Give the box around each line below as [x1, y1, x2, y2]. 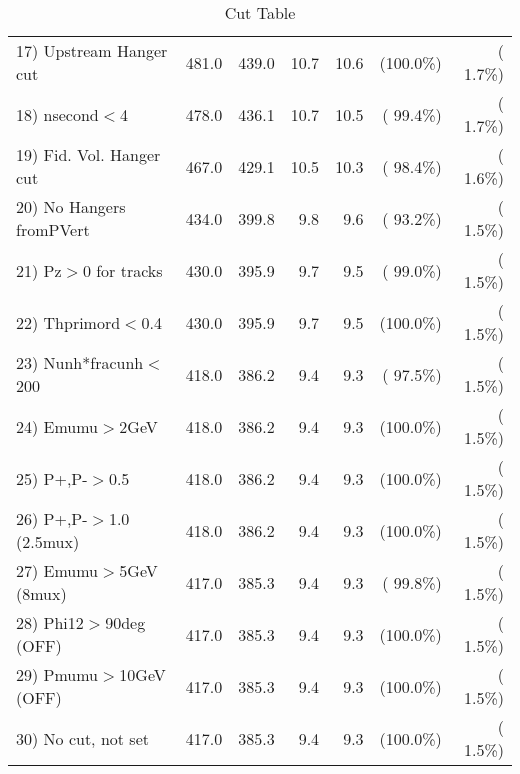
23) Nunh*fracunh [16, 351, 144, 374]
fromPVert [16, 218, 90, 241]
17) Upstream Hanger [16, 39, 168, 62]
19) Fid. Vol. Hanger [16, 143, 161, 166]
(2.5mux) [16, 530, 80, 553]
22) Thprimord [16, 310, 121, 334]
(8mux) [16, 582, 67, 605]
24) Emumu [16, 414, 99, 438]
